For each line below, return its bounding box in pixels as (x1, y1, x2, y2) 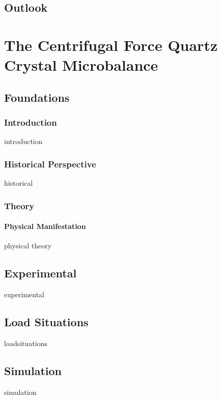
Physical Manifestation (4, 221, 86, 232)
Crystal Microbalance (4, 54, 158, 75)
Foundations (4, 89, 70, 105)
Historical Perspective (4, 157, 96, 170)
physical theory (4, 240, 52, 251)
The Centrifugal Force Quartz (4, 34, 218, 55)
